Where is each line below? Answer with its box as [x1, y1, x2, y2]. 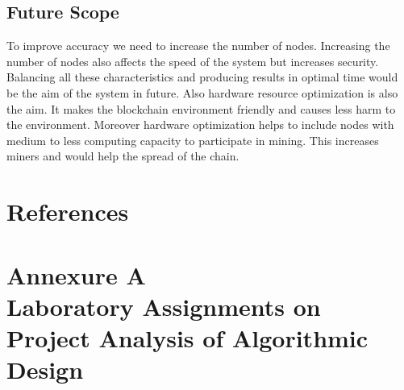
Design [6, 353, 84, 386]
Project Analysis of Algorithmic [6, 321, 369, 354]
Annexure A [6, 258, 146, 291]
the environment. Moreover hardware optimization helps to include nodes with [6, 116, 394, 133]
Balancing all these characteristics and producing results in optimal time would [6, 68, 398, 85]
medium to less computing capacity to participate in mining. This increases [6, 131, 379, 148]
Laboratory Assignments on [6, 289, 321, 322]
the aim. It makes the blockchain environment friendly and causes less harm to [6, 100, 396, 117]
